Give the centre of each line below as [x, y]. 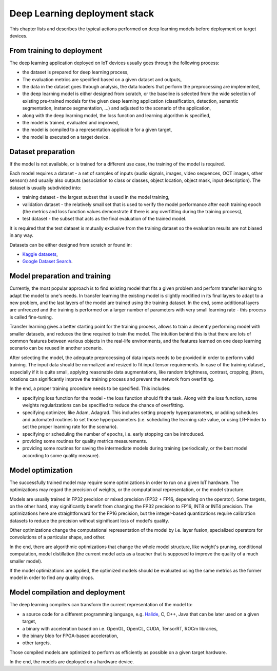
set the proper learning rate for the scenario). [70, 427]
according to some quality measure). [61, 455]
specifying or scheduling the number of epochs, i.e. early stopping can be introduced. [113, 434]
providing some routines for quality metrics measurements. [85, 441]
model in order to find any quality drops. [52, 577]
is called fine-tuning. [31, 317]
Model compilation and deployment [67, 593]
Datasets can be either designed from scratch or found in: [71, 245]
